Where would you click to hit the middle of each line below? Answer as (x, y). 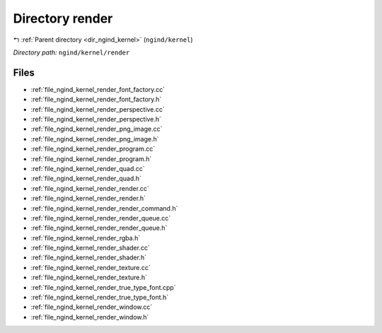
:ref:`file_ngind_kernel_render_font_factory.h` (96, 100)
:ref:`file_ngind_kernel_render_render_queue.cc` (101, 218)
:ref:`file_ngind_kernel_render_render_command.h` (104, 208)
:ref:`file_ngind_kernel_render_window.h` (90, 317)
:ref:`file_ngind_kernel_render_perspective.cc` (98, 109)
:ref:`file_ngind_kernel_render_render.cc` (90, 188)
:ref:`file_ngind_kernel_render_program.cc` (93, 149)
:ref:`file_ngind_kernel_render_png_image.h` (95, 139)
